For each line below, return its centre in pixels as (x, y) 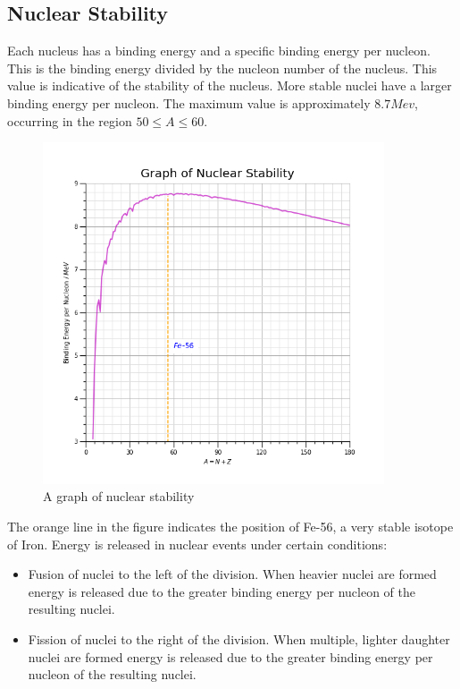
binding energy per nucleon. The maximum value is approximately (189, 102)
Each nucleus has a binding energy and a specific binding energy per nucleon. (219, 51)
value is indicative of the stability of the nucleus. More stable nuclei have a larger (230, 85)
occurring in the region (70, 120)
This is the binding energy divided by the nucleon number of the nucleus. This (222, 68)
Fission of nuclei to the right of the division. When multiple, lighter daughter (239, 638)
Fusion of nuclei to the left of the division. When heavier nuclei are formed (232, 574)
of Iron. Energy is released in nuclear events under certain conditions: (197, 544)
